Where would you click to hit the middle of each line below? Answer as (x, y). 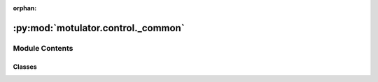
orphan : (25, 8)
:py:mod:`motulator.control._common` (99, 28)
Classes (25, 67)
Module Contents (43, 48)
